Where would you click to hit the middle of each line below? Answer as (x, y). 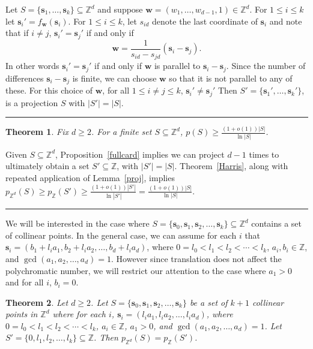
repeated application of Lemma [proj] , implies (90, 177)
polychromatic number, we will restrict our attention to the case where (136, 270)
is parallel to (177, 66)
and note (286, 21)
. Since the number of (266, 66)
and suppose (120, 9)
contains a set (277, 223)
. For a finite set (121, 132)
